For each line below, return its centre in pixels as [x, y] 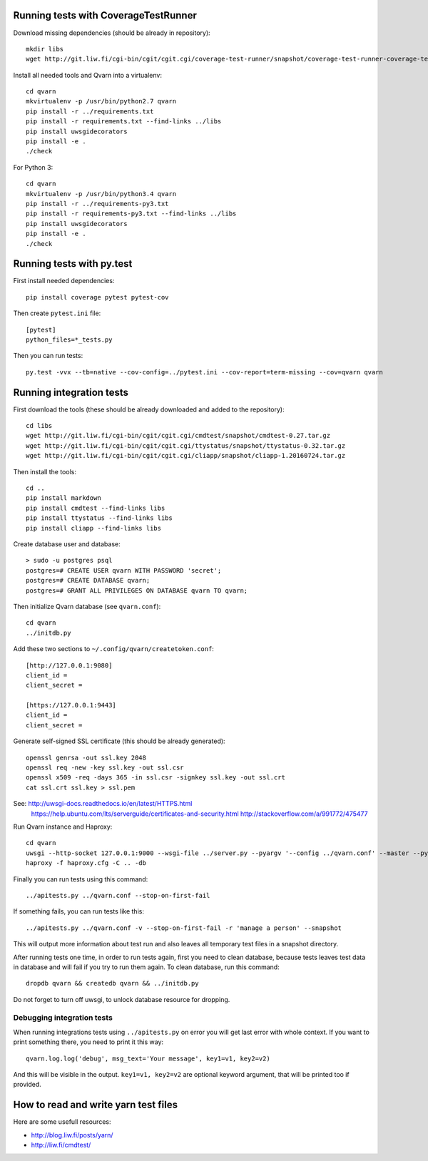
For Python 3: [33, 167]
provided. [27, 1085]
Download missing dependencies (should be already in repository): [112, 33]
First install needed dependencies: [64, 281]
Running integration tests [71, 392]
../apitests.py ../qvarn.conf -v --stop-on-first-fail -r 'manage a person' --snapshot [184, 928]
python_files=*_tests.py [69, 340]
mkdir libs [45, 49]
